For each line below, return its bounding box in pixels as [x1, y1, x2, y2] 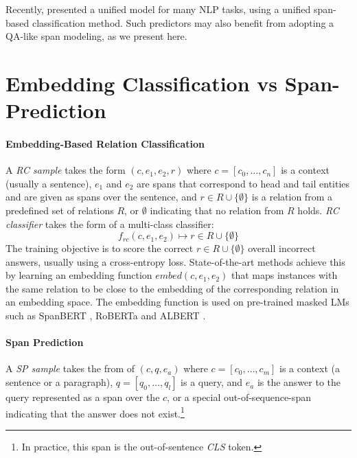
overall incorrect [248, 241, 316, 255]
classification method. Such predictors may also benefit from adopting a [32, 15, 334, 30]
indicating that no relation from [150, 203, 284, 217]
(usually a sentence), [5, 176, 92, 190]
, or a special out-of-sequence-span [167, 390, 311, 404]
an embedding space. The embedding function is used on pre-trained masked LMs [5, 295, 349, 309]
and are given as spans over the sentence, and [5, 190, 197, 204]
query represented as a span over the [5, 390, 160, 404]
